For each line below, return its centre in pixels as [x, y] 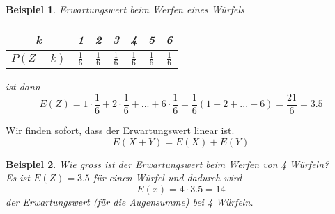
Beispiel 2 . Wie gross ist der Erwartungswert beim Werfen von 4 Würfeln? [167, 164]
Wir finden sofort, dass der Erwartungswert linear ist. [120, 130]
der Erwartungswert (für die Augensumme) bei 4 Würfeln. [130, 201]
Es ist [18, 178]
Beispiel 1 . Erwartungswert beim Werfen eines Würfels [125, 9]
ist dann [23, 87]
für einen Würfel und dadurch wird [167, 178]
